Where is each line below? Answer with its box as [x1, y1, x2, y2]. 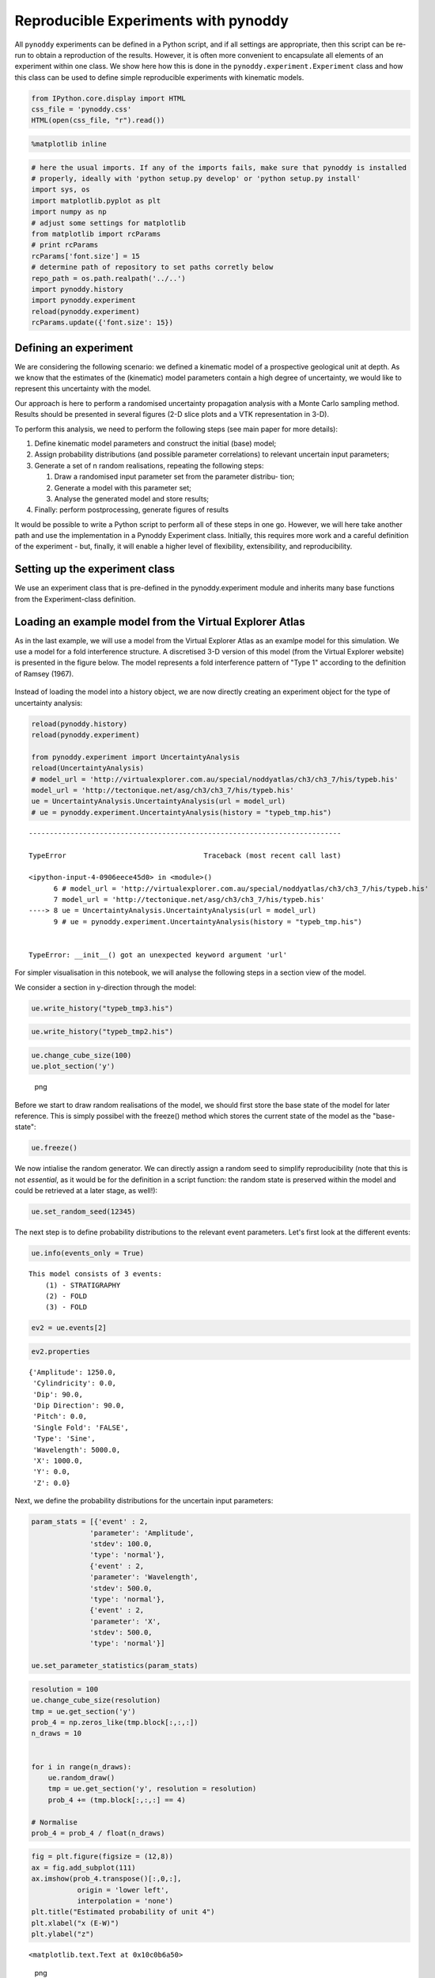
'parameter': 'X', [89, 1616, 161, 1626]
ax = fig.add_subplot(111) [31, 1863, 136, 1872]
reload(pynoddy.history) [31, 719, 128, 728]
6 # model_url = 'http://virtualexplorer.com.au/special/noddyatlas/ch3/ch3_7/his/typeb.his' [53, 884, 429, 893]
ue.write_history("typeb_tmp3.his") [31, 1003, 174, 1013]
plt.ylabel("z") [31, 1930, 95, 1938]
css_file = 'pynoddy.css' [31, 105, 132, 114]
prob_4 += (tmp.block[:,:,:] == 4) [47, 1795, 186, 1804]
